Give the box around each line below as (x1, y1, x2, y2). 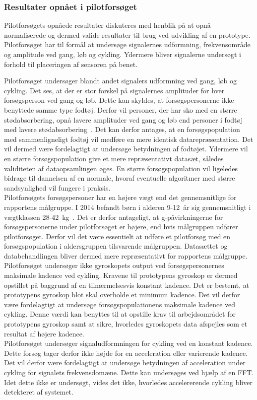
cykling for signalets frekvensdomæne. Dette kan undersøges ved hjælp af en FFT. (4, 367, 254, 377)
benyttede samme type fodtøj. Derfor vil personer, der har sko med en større (4, 104, 237, 115)
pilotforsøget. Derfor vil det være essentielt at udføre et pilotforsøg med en (4, 231, 231, 241)
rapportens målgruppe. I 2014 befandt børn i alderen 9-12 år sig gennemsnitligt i (4, 201, 251, 212)
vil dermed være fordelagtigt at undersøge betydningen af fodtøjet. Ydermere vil (4, 143, 248, 154)
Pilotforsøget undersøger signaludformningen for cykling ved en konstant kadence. (4, 338, 253, 348)
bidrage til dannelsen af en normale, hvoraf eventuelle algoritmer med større (4, 173, 235, 183)
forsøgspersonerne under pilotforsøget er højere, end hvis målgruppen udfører (4, 221, 238, 232)
